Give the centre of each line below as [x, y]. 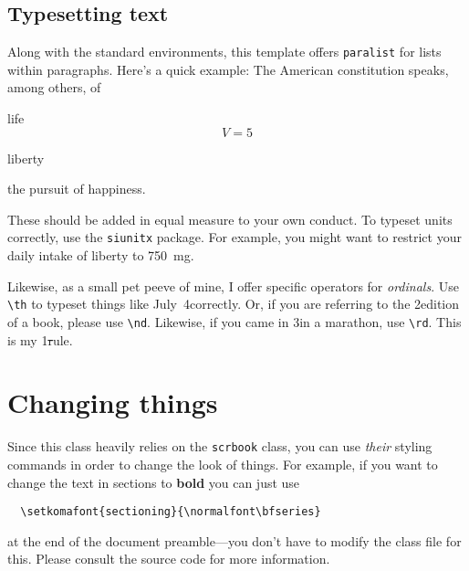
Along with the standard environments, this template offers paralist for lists [224, 52]
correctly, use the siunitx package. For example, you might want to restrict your [234, 237]
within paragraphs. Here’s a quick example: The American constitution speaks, [228, 69]
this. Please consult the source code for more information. [169, 559]
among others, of [54, 87]
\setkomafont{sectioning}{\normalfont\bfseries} [171, 512]
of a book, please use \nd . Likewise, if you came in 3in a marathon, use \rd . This [234, 321]
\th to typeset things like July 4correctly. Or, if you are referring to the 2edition [234, 304]
